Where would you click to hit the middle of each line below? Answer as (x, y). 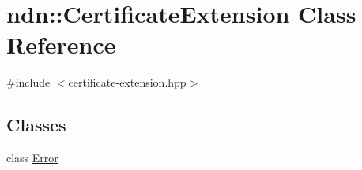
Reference (61, 44)
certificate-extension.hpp (127, 82)
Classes (36, 125)
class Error (32, 158)
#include (28, 82)
